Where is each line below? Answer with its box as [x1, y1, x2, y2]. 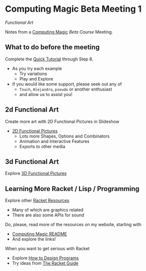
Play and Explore [19, 76, 54, 81]
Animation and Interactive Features [19, 138, 90, 144]
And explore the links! [12, 236, 56, 242]
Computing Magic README [12, 231, 67, 237]
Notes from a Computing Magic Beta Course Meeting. [5, 29, 113, 35]
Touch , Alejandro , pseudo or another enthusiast [19, 86, 112, 92]
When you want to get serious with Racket [5, 246, 90, 252]
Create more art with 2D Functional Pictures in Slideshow [5, 118, 120, 124]
